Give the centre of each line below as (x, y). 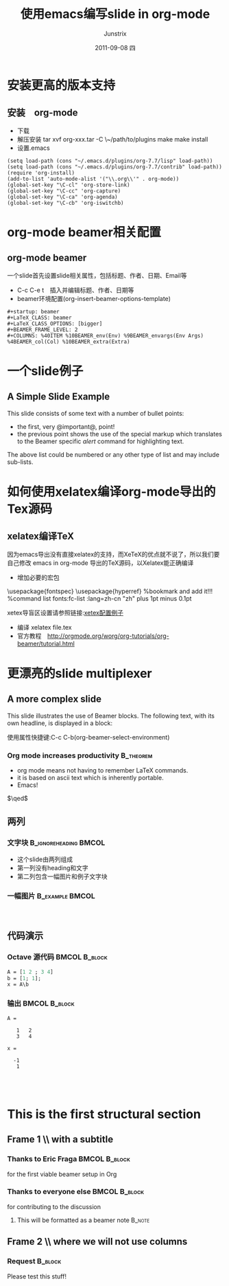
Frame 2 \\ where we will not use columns (97, 1242)
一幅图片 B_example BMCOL (51, 896)
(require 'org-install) (41, 173)
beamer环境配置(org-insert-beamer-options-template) (94, 298)
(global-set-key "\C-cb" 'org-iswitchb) (66, 203)
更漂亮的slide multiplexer (80, 673)
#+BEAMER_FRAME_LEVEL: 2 (43, 330)
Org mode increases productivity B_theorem (80, 755)
